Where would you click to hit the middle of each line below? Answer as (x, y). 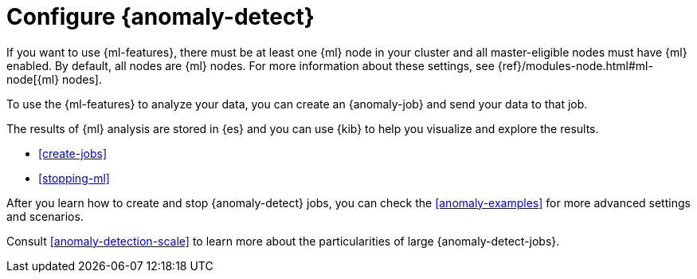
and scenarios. (45, 216)
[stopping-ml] (74, 178)
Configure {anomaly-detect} (161, 17)
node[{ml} (33, 79)
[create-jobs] (73, 153)
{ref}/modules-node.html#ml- (575, 65)
